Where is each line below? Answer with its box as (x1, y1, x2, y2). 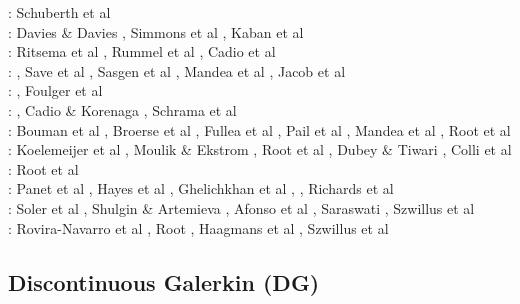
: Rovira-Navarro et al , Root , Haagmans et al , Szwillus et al (8, 217, 389, 238)
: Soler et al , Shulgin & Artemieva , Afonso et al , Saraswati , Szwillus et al (8, 197, 475, 218)
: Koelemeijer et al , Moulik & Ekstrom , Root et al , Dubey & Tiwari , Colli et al (8, 139, 512, 160)
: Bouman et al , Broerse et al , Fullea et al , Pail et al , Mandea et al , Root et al (8, 119, 511, 140)
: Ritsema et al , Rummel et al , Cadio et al (8, 41, 276, 62)
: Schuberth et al (8, 2, 111, 22)
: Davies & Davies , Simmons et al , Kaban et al (8, 21, 304, 42)
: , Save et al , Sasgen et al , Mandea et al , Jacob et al (8, 60, 346, 81)
